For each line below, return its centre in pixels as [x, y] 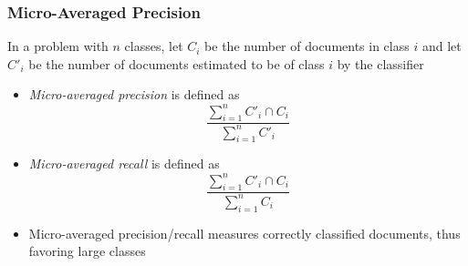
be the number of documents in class [307, 46]
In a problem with [58, 46]
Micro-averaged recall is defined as [124, 164]
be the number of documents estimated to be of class [177, 63]
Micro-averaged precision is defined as [134, 94]
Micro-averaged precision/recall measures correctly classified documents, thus [244, 233]
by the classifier [380, 63]
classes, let [154, 46]
